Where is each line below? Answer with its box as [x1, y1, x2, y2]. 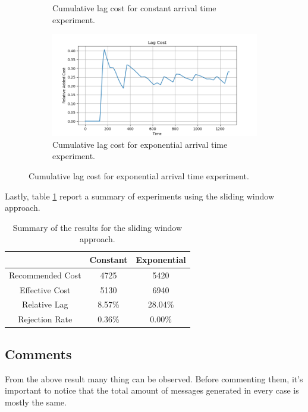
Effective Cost [20, 283, 71, 296]
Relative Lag [22, 298, 68, 310]
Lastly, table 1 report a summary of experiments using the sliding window [5, 189, 275, 202]
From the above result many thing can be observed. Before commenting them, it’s [5, 372, 303, 385]
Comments [5, 344, 72, 363]
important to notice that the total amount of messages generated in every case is [5, 384, 299, 397]
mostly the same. [5, 395, 67, 408]
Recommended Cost [9, 268, 81, 281]
